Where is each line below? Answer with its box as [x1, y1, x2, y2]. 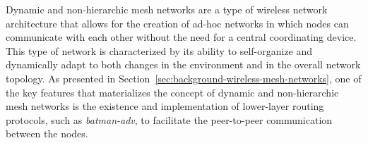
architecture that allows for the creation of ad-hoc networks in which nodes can [6, 15, 349, 30]
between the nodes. [6, 126, 88, 141]
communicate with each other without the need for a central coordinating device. [6, 30, 357, 44]
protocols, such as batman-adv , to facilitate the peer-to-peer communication [6, 112, 333, 127]
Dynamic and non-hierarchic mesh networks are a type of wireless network [6, 2, 328, 16]
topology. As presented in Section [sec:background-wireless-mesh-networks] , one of [6, 70, 362, 85]
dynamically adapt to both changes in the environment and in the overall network [6, 57, 361, 72]
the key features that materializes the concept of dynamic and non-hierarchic [6, 85, 339, 99]
